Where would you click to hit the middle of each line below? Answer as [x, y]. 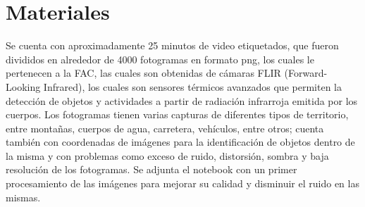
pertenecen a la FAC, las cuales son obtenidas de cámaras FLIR [143, 73]
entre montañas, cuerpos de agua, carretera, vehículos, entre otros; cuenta [165, 128]
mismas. [23, 197]
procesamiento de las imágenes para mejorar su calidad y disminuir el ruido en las [182, 183]
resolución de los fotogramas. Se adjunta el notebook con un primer [151, 169]
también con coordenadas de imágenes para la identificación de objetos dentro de [180, 142]
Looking [23, 86]
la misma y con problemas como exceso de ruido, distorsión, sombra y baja [167, 155]
